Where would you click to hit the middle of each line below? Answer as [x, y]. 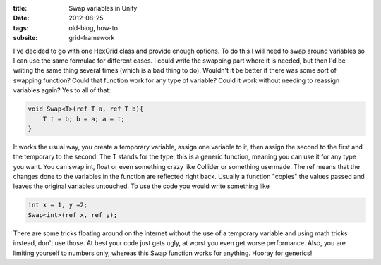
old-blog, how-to [93, 27]
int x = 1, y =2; [58, 205]
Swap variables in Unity [103, 8]
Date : [21, 18]
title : [20, 8]
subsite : [25, 38]
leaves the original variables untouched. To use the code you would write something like [141, 186]
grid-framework [92, 38]
